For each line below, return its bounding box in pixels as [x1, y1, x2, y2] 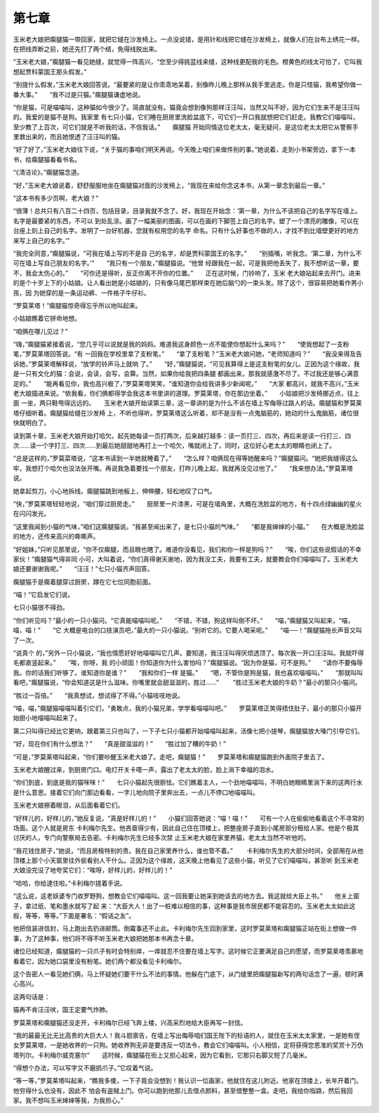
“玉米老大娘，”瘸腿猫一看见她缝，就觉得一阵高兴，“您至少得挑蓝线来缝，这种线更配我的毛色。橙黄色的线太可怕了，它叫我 [13, 58, 363, 66]
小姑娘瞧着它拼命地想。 [13, 314, 81, 323]
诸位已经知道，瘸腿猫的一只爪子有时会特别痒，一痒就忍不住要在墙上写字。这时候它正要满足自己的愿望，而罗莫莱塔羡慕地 [13, 947, 364, 956]
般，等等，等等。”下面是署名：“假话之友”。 [13, 912, 135, 920]
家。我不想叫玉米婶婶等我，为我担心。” [13, 1096, 124, 1105]
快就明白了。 [13, 418, 51, 427]
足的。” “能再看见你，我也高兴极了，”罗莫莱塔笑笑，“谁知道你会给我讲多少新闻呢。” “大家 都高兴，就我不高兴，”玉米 [13, 379, 360, 387]
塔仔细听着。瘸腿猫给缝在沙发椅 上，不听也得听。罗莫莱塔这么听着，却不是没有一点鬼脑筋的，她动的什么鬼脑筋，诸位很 [13, 408, 359, 417]
